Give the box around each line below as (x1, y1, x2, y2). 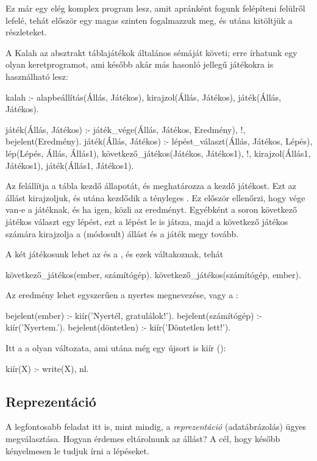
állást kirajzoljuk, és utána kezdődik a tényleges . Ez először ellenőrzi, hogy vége (5, 191, 305, 204)
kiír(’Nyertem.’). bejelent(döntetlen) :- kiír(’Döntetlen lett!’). (5, 321, 231, 334)
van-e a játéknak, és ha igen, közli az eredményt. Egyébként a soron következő (5, 203, 297, 216)
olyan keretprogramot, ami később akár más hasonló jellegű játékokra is (5, 58, 274, 71)
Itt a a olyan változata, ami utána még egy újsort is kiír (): (5, 341, 226, 354)
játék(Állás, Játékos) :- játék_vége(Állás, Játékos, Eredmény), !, (5, 123, 246, 135)
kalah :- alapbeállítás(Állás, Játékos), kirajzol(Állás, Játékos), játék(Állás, (5, 90, 282, 103)
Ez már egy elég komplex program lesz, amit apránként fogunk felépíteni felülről (5, 2, 305, 14)
